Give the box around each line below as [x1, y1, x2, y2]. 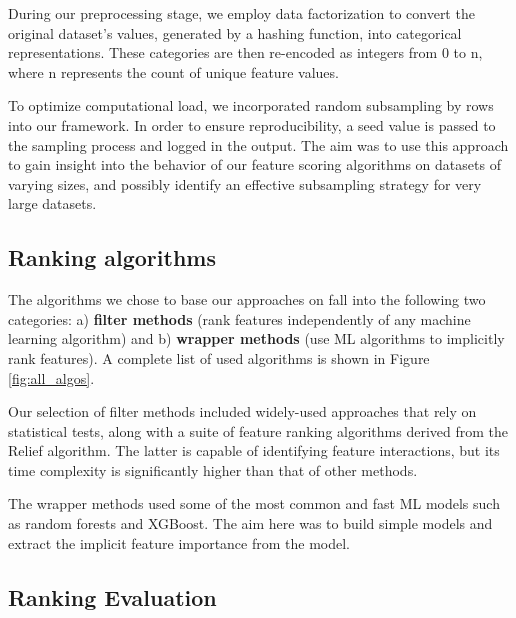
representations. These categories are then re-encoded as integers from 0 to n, [8, 42, 483, 63]
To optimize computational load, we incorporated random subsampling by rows [8, 95, 494, 116]
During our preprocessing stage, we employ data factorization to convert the [8, 3, 475, 23]
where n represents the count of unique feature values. [8, 61, 339, 82]
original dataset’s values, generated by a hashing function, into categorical [8, 22, 462, 43]
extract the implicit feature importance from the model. [8, 532, 350, 553]
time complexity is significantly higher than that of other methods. [8, 459, 418, 480]
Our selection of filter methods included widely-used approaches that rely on [8, 401, 477, 422]
